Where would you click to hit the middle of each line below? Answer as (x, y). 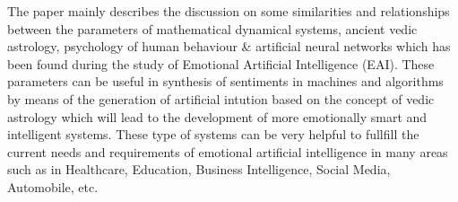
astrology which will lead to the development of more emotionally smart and (217, 116)
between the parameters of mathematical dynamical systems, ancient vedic (212, 28)
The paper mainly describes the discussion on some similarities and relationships (229, 11)
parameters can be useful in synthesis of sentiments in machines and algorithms (225, 81)
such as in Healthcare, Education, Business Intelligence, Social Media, (199, 169)
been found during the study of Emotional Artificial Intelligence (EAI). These (221, 63)
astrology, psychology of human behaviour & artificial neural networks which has (229, 46)
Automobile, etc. (53, 186)
